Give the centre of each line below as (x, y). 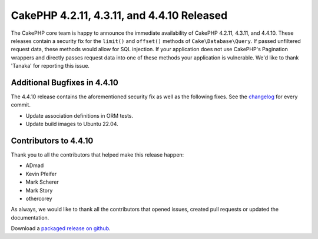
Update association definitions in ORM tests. (79, 115)
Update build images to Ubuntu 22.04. (72, 124)
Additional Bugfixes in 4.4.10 (65, 82)
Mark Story (39, 190)
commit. (21, 105)
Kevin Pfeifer (41, 174)
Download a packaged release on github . (61, 228)
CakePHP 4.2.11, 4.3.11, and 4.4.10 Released (119, 15)
